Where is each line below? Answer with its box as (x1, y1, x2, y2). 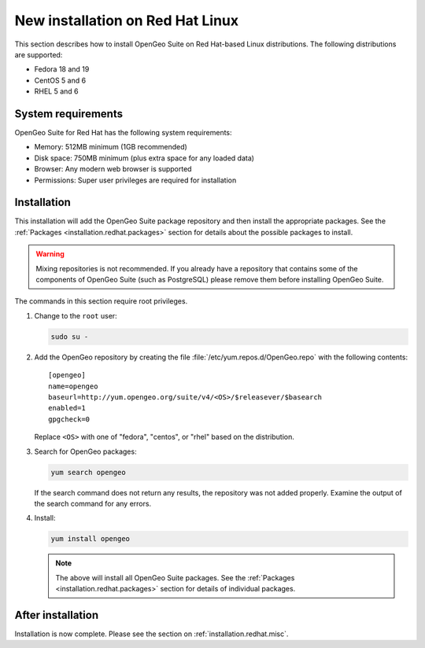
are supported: (14, 50, 63, 59)
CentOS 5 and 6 (34, 75, 87, 85)
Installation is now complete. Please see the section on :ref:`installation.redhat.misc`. (14, 629, 289, 639)
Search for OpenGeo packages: (34, 447, 137, 456)
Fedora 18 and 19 (34, 64, 90, 74)
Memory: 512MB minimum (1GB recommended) (34, 142, 188, 152)
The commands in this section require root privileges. (14, 296, 188, 306)
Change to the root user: (34, 311, 117, 320)
